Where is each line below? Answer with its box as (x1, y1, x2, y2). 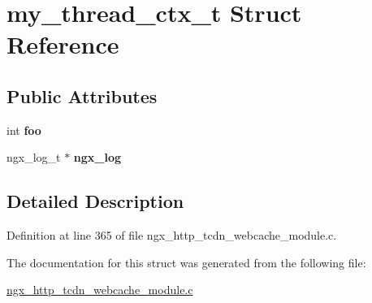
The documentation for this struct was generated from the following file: (6, 253, 366, 271)
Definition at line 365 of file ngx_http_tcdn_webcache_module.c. (6, 227, 337, 244)
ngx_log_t (6, 149, 61, 166)
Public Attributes (6, 83, 158, 108)
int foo (6, 121, 41, 138)
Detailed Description (6, 188, 184, 214)
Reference (6, 28, 119, 61)
